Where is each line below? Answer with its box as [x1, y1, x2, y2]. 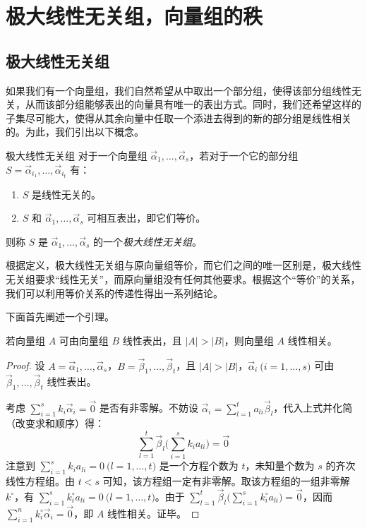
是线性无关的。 [32, 186, 102, 201]
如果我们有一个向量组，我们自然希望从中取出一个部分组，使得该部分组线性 [6, 83, 351, 97]
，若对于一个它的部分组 [189, 148, 299, 162]
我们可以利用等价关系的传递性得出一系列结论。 [6, 285, 223, 300]
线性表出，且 [122, 332, 182, 347]
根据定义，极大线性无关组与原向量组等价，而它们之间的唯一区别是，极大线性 [6, 258, 361, 272]
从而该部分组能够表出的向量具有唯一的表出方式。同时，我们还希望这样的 [25, 97, 361, 112]
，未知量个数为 [245, 458, 315, 473]
